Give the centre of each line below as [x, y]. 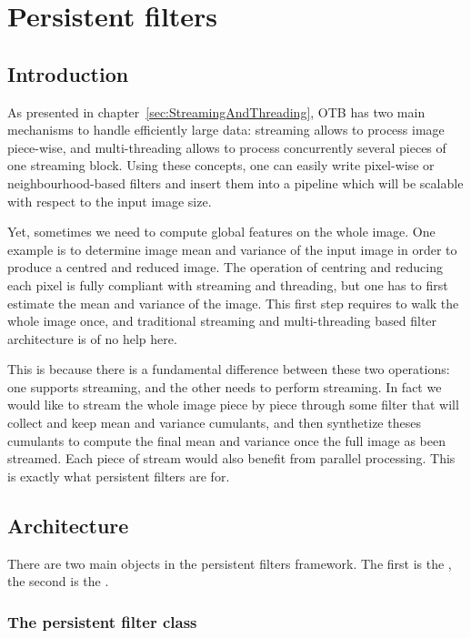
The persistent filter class [102, 621]
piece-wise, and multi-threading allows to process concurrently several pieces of [227, 147]
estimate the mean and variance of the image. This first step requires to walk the [233, 303]
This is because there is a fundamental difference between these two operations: [229, 369]
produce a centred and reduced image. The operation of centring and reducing [225, 267]
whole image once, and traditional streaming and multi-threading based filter [222, 321]
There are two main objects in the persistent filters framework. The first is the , [230, 563]
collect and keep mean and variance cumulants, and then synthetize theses [214, 423]
